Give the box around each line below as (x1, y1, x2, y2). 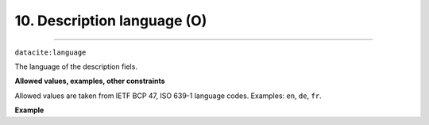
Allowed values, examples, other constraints (14, 76, 166, 86)
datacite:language (14, 47, 87, 57)
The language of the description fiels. (14, 62, 138, 71)
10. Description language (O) (14, 12, 207, 29)
